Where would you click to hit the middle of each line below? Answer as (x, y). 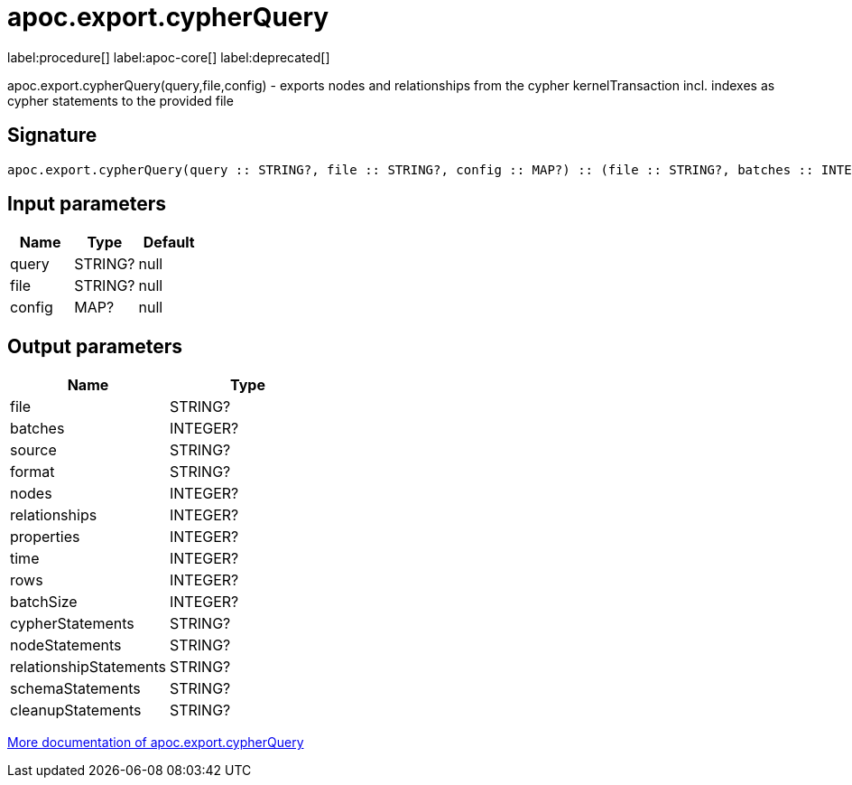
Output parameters (95, 346)
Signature (52, 136)
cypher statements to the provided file (120, 100)
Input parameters (87, 204)
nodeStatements (66, 645)
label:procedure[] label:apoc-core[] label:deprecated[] (169, 57)
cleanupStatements (76, 710)
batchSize (44, 602)
